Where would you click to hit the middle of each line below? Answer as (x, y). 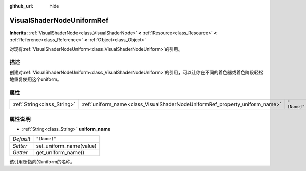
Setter (20, 146)
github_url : (21, 6)
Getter (20, 152)
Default (21, 139)
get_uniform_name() (60, 152)
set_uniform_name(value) (66, 146)
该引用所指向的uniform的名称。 (42, 162)
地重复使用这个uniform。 (35, 79)
